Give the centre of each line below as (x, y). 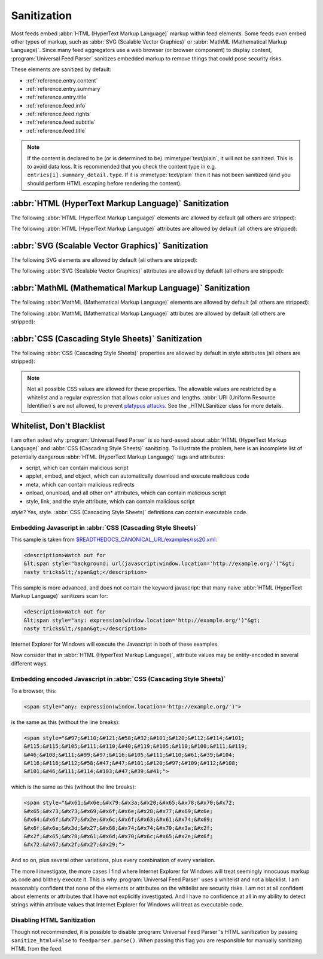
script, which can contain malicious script (77, 468)
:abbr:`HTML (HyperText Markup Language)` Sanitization (120, 203)
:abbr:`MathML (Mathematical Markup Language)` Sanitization (131, 288)
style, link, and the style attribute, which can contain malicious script (110, 501)
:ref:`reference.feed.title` (56, 130)
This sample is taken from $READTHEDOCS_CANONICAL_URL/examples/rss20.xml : (114, 540)
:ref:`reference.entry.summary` (64, 88)
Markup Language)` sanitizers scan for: (60, 596)
